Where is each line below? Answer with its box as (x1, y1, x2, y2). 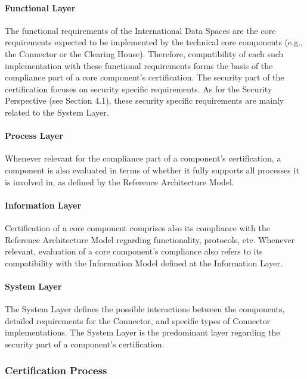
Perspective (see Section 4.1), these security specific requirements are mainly (5, 94, 284, 107)
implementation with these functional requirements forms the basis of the (5, 59, 273, 72)
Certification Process (5, 363, 107, 378)
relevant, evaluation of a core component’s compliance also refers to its (5, 245, 263, 257)
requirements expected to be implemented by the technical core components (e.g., (5, 36, 303, 48)
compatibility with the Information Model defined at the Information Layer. (5, 256, 283, 269)
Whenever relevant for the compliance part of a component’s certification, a (5, 152, 281, 164)
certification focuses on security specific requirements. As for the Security (5, 82, 272, 95)
